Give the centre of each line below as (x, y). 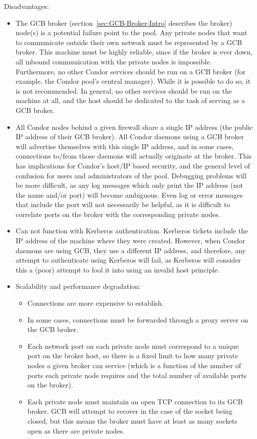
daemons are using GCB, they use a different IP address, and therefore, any (131, 250)
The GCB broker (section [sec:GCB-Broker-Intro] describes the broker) (124, 23)
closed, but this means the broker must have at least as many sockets (132, 420)
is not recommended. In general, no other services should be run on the (124, 90)
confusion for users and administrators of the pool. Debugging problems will (131, 175)
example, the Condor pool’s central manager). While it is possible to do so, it (133, 81)
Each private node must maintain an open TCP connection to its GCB (135, 401)
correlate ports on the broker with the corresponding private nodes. (118, 214)
